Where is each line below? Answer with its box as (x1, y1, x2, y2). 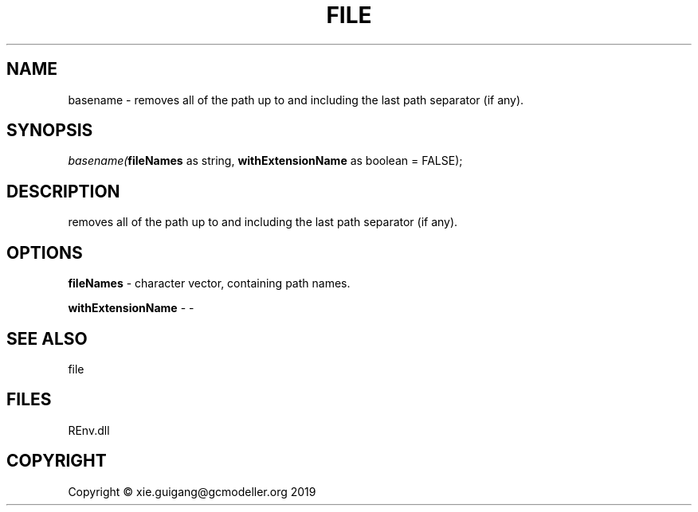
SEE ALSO (6, 328, 88, 349)
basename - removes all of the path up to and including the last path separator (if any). (68, 92, 524, 107)
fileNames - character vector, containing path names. (68, 276, 351, 291)
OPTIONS (6, 242, 83, 263)
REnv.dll (68, 423, 110, 437)
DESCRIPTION (6, 181, 120, 201)
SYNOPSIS (6, 120, 93, 141)
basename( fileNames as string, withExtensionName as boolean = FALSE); (68, 154, 463, 168)
